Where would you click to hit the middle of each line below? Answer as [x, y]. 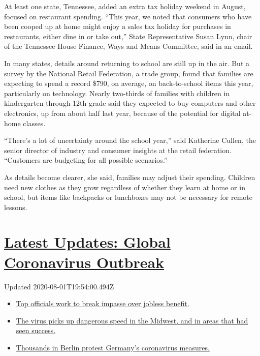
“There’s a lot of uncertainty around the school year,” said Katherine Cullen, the [130, 140]
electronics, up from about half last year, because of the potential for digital [122, 113]
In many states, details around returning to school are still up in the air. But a [127, 63]
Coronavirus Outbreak [84, 262]
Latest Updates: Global [87, 242]
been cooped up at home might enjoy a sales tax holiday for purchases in [118, 26]
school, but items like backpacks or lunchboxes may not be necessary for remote [128, 197]
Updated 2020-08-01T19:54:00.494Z [59, 286]
